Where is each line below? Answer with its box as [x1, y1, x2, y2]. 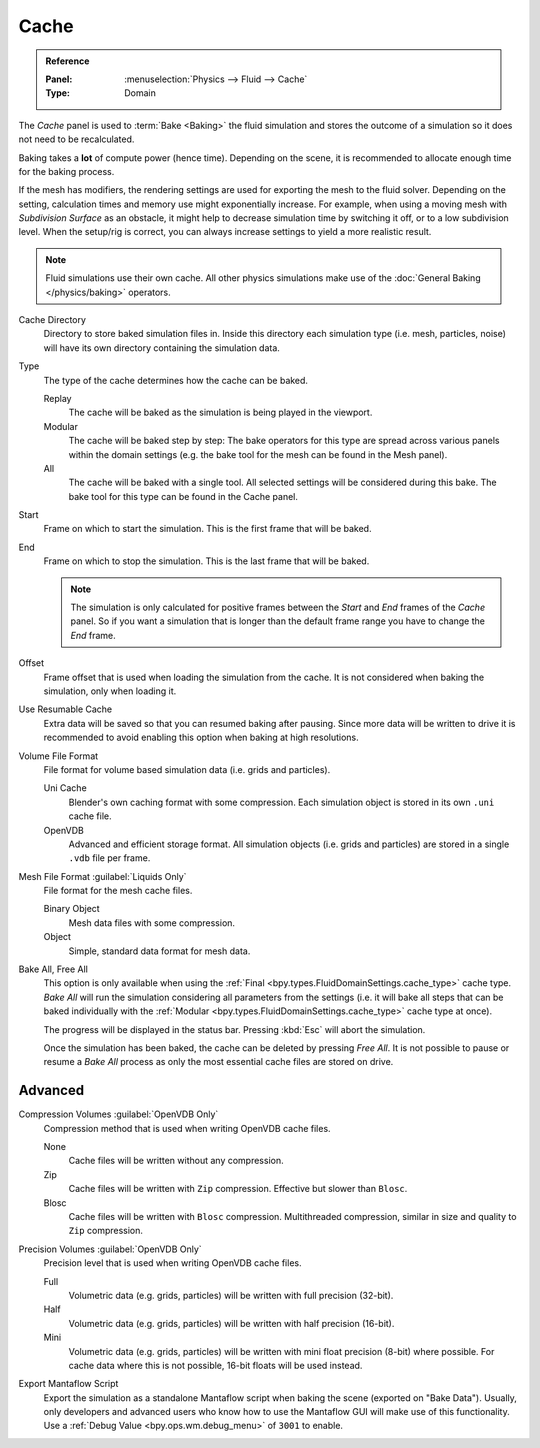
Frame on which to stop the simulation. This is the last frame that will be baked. [43, 555, 370, 567]
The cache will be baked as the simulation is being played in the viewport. [68, 406, 373, 419]
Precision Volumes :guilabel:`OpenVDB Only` [18, 1243, 202, 1255]
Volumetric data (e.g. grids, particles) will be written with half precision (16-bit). [68, 1317, 395, 1329]
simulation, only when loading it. [43, 685, 177, 697]
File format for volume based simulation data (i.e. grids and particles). [43, 763, 331, 775]
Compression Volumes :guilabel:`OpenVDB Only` [18, 1108, 219, 1120]
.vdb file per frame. [68, 852, 151, 864]
